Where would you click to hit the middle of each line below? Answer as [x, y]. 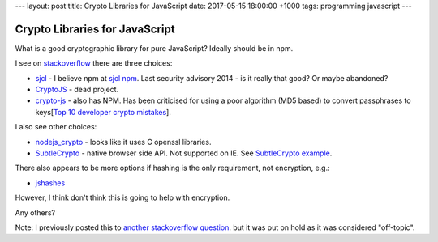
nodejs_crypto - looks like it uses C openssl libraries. [123, 142]
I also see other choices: [56, 127]
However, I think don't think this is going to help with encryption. [122, 197]
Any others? [35, 212]
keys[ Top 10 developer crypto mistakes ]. [103, 112]
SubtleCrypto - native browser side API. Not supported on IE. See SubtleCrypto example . [184, 153]
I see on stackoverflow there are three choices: [94, 63]
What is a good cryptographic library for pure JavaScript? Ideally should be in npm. [154, 48]
